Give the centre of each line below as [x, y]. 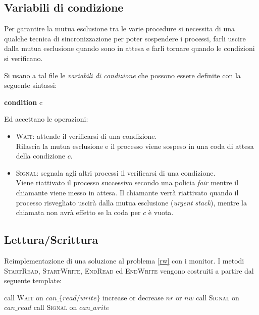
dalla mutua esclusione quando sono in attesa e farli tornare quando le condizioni [129, 48]
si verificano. [23, 58]
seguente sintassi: [31, 85]
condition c [23, 102]
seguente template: [33, 280]
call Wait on [24, 297]
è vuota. [161, 212]
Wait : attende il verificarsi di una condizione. [86, 136]
